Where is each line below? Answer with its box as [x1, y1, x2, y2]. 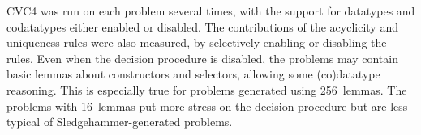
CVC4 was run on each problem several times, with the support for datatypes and [6, 2, 415, 19]
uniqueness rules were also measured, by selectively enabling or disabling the [6, 34, 387, 51]
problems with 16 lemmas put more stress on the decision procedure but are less [6, 97, 408, 114]
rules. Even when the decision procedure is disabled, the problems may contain [6, 49, 398, 66]
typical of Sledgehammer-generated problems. [6, 113, 233, 130]
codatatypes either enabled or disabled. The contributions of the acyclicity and [6, 18, 398, 35]
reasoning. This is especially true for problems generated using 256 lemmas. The [6, 81, 407, 98]
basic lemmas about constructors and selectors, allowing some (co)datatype [6, 65, 380, 82]
